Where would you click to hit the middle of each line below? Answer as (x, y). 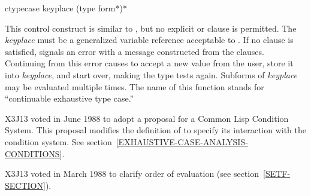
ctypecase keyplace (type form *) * (66, 8)
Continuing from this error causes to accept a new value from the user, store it (149, 63)
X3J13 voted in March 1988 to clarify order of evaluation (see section (132, 174)
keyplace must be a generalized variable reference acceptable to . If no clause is (149, 40)
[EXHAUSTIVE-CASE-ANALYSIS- (182, 141)
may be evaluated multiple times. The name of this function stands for (135, 86)
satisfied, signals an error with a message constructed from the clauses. (135, 51)
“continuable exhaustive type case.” (70, 98)
